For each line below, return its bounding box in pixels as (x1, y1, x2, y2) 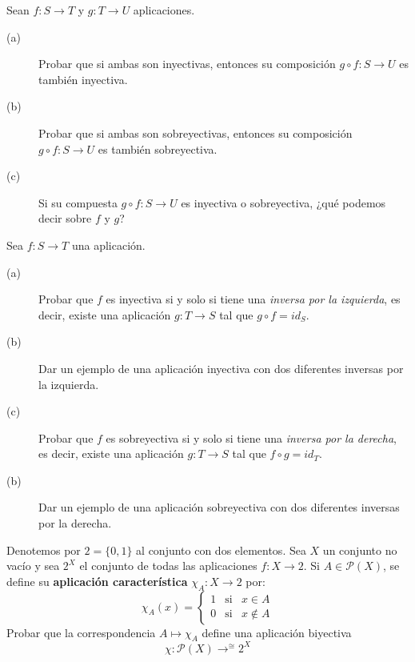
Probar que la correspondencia (6, 624, 156, 640)
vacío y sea (6, 557, 60, 574)
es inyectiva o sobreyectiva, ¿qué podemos (181, 194, 386, 211)
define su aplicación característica (6, 572, 188, 589)
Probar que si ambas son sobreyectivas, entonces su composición (38, 124, 353, 141)
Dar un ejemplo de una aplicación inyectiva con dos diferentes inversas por (38, 359, 404, 376)
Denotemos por (6, 541, 81, 558)
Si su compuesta (38, 194, 118, 211)
